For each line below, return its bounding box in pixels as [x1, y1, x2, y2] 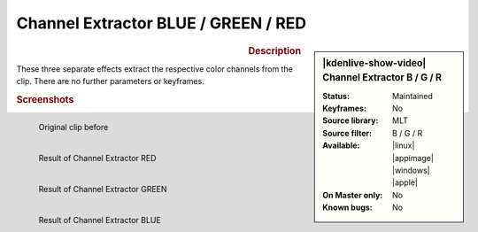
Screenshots [16, 93, 74, 105]
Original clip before [38, 122, 109, 133]
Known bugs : [322, 202, 374, 213]
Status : [322, 90, 350, 101]
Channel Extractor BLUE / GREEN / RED [16, 13, 307, 33]
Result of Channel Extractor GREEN [38, 184, 167, 195]
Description [248, 44, 301, 57]
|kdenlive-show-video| [322, 57, 427, 69]
